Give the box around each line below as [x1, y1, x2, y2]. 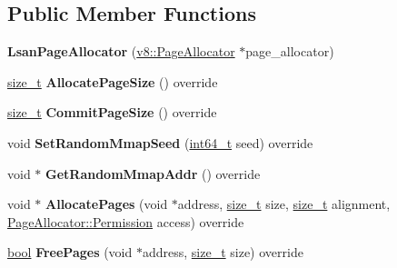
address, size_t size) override [142, 243, 303, 262]
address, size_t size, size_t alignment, [177, 194, 391, 213]
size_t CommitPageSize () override [7, 103, 217, 122]
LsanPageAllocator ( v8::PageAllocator [7, 42, 235, 61]
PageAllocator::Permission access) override [7, 212, 244, 231]
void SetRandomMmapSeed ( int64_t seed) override [7, 133, 313, 152]
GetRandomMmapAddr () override [45, 164, 261, 183]
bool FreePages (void [7, 243, 133, 262]
